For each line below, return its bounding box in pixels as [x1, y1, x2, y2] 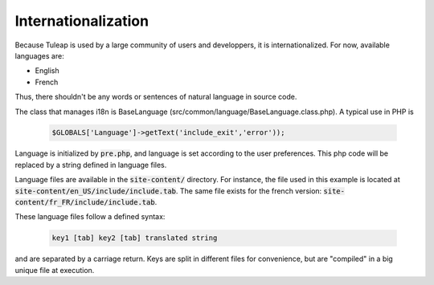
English [35, 66, 59, 75]
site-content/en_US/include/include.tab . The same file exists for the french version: [14, 185, 322, 196]
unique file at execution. [14, 265, 95, 275]
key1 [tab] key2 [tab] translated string [51, 234, 218, 242]
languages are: [14, 51, 64, 60]
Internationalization [14, 12, 149, 30]
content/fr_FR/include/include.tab [14, 197, 156, 207]
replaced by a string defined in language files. [14, 160, 167, 169]
